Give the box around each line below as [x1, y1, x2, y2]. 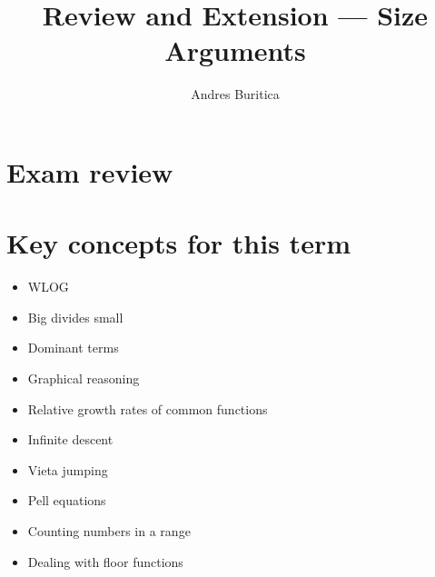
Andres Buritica [191, 85, 280, 104]
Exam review [6, 153, 173, 190]
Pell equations [27, 491, 106, 510]
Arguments [164, 32, 306, 69]
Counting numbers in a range [27, 521, 191, 540]
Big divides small [27, 307, 124, 326]
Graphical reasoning [27, 369, 140, 387]
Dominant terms [27, 338, 119, 357]
